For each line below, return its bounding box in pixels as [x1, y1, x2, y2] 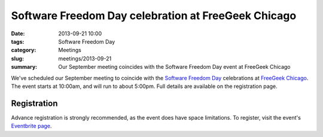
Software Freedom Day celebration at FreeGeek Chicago [11, 9, 297, 22]
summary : [11, 63, 38, 71]
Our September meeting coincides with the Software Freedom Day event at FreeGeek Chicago [58, 63, 291, 71]
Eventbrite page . [11, 123, 52, 130]
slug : [11, 54, 24, 62]
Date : [11, 30, 25, 37]
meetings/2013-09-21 [58, 54, 112, 62]
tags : [11, 38, 25, 45]
